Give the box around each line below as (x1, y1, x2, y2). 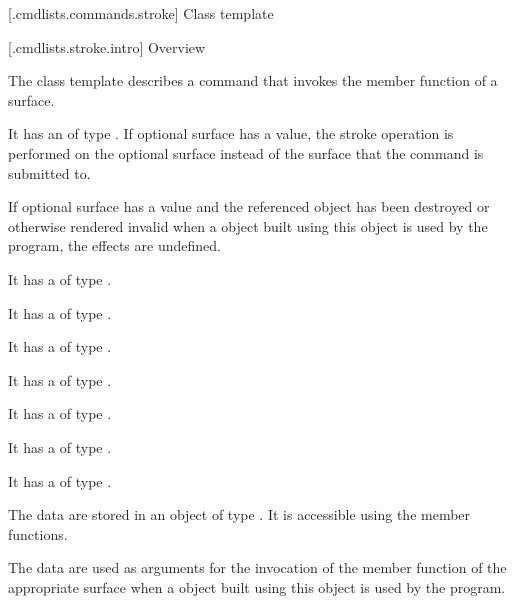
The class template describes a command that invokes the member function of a (8, 70, 498, 91)
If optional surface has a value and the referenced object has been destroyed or (8, 196, 490, 217)
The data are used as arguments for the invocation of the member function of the (8, 557, 507, 578)
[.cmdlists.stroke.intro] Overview (8, 36, 206, 57)
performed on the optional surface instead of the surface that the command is (8, 142, 484, 163)
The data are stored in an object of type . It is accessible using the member (8, 504, 471, 525)
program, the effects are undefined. (8, 235, 221, 256)
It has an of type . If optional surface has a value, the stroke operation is (8, 123, 454, 144)
